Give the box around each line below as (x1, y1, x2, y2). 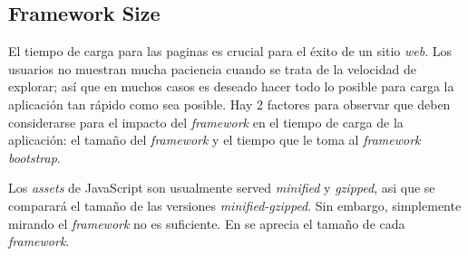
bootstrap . (8, 147, 61, 166)
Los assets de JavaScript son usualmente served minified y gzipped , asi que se (8, 178, 435, 197)
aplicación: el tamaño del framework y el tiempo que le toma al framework (8, 130, 421, 149)
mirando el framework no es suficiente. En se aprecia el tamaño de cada (8, 213, 405, 232)
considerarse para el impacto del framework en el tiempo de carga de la (8, 112, 404, 131)
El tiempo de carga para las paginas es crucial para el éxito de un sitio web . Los (8, 42, 452, 61)
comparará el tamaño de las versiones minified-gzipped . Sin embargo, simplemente (8, 195, 462, 214)
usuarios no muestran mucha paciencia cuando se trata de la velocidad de (8, 59, 416, 78)
